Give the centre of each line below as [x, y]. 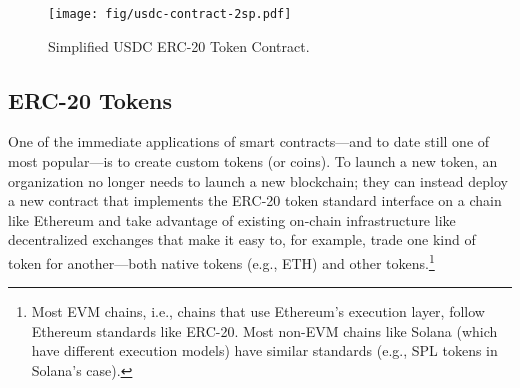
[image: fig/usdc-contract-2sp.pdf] [170, 14]
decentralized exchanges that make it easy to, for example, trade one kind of [242, 239]
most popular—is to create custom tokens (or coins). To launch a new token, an [253, 161]
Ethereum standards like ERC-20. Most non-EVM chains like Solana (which [264, 330]
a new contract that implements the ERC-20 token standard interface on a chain [255, 200]
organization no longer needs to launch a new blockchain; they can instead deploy [258, 180]
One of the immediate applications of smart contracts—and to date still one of [249, 141]
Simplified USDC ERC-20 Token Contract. [179, 45]
